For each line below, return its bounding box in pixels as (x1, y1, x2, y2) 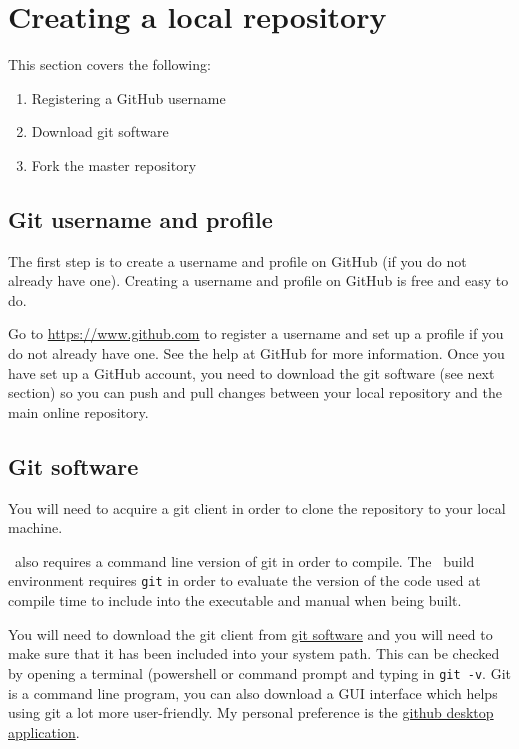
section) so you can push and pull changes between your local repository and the (8, 382, 503, 403)
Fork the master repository (31, 154, 197, 175)
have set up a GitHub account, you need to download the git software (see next (8, 362, 495, 383)
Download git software (31, 121, 169, 142)
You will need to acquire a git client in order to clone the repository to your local (8, 497, 506, 518)
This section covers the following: (8, 54, 211, 75)
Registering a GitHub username (31, 87, 226, 108)
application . (8, 721, 80, 742)
